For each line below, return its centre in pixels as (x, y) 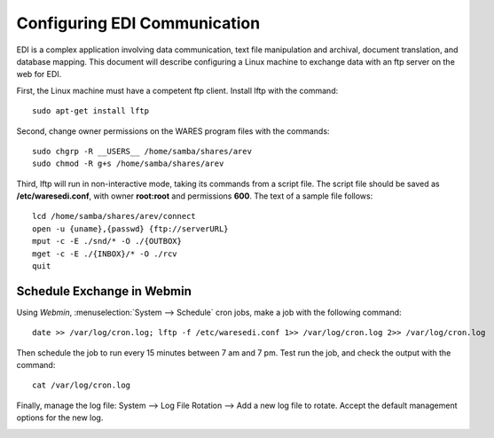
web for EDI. (39, 74)
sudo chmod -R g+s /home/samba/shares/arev (128, 164)
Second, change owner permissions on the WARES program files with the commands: (173, 131)
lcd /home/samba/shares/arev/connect (114, 216)
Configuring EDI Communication (138, 23)
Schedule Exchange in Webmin (104, 291)
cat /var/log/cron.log (82, 385)
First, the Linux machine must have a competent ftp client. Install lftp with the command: (177, 90)
